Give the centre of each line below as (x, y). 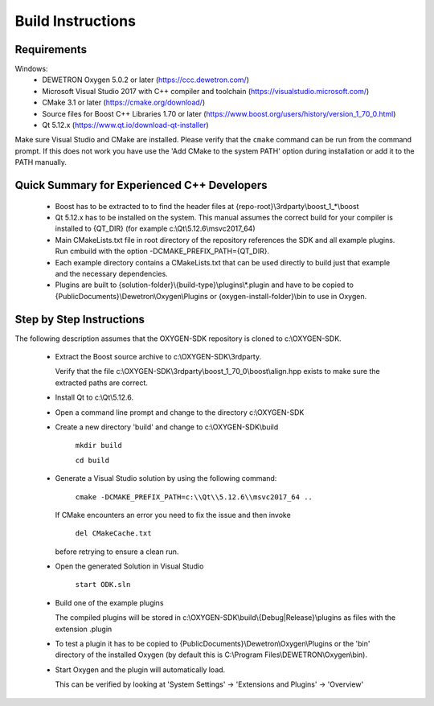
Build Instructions (76, 21)
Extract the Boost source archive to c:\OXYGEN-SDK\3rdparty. (158, 357)
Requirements (51, 49)
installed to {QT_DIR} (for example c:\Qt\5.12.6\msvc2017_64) (155, 228)
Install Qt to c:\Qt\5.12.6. (94, 397)
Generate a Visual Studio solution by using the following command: (166, 478)
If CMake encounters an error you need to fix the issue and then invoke (173, 515)
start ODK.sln (103, 585)
